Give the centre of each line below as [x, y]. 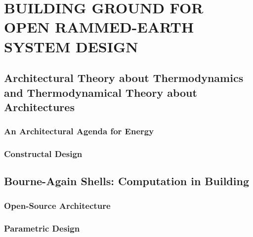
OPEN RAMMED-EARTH [99, 27]
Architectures [39, 106]
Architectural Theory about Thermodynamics [124, 78]
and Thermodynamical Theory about [101, 92]
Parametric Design [42, 228]
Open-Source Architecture [57, 205]
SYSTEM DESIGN [71, 46]
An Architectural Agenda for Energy [79, 131]
